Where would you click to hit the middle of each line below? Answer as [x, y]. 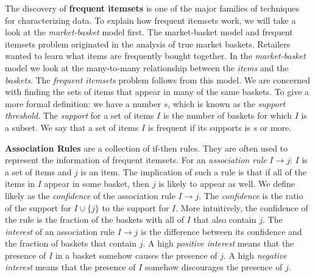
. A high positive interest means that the [218, 243]
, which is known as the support [227, 103]
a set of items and [38, 171]
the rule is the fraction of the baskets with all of [94, 219]
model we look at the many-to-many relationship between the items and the [147, 67]
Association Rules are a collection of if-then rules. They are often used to [147, 148]
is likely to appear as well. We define [227, 184]
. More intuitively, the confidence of [242, 207]
